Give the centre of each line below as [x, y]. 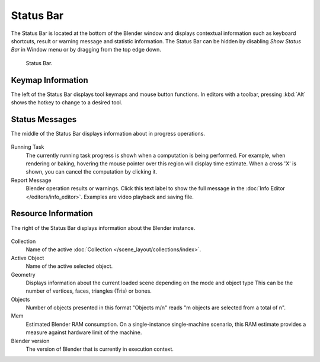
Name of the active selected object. [69, 266]
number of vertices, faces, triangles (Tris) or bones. [89, 291]
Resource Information [52, 214]
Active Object [28, 258]
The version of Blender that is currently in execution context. [100, 349]
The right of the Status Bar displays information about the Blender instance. [103, 228]
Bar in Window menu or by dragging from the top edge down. [86, 50]
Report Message [31, 180]
